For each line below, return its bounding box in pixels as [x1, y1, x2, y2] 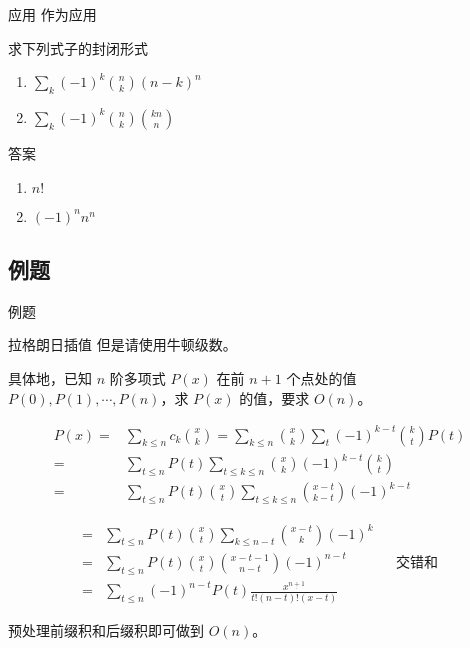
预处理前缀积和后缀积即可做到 [8, 619, 204, 640]
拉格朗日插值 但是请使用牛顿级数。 [8, 334, 237, 355]
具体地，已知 [8, 367, 92, 388]
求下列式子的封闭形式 [8, 37, 148, 58]
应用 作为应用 [8, 4, 97, 24]
